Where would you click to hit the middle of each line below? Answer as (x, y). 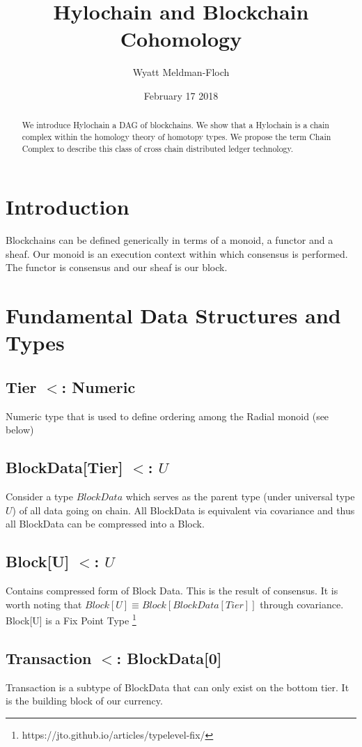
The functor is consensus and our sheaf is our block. (117, 267)
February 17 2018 (181, 95)
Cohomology (181, 39)
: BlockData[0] (169, 657)
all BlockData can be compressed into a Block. (105, 524)
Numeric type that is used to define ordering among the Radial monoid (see (167, 416)
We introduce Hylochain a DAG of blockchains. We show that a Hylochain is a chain (175, 125)
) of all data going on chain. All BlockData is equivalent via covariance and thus (183, 510)
